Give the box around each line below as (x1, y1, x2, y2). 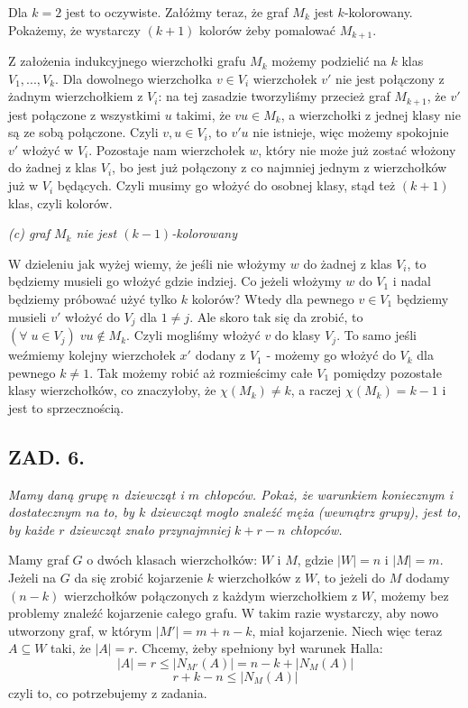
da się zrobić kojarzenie (74, 568, 203, 587)
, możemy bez (373, 585, 449, 604)
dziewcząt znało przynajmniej (69, 520, 231, 538)
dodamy (406, 568, 450, 587)
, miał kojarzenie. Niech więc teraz (252, 621, 443, 639)
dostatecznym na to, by (8, 502, 134, 521)
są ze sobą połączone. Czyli (8, 123, 159, 142)
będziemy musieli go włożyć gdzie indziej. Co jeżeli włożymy (8, 271, 342, 290)
